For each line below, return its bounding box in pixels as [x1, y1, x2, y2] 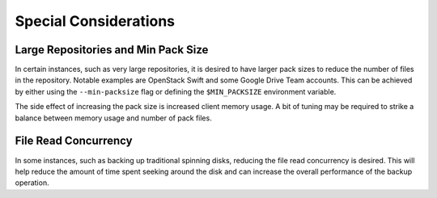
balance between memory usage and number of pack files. [15, 113, 212, 123]
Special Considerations [15, 12, 176, 30]
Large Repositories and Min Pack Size [15, 43, 209, 57]
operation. [15, 178, 49, 187]
